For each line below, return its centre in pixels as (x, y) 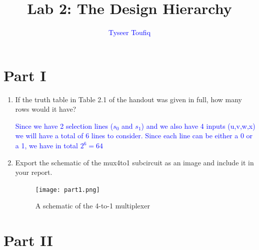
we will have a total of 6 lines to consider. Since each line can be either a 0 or (134, 136)
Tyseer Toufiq (129, 32)
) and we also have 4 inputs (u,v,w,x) (198, 126)
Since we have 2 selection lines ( (64, 126)
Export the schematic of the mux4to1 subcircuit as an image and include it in (134, 162)
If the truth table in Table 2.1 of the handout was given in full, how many (129, 99)
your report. (34, 172)
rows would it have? (46, 109)
